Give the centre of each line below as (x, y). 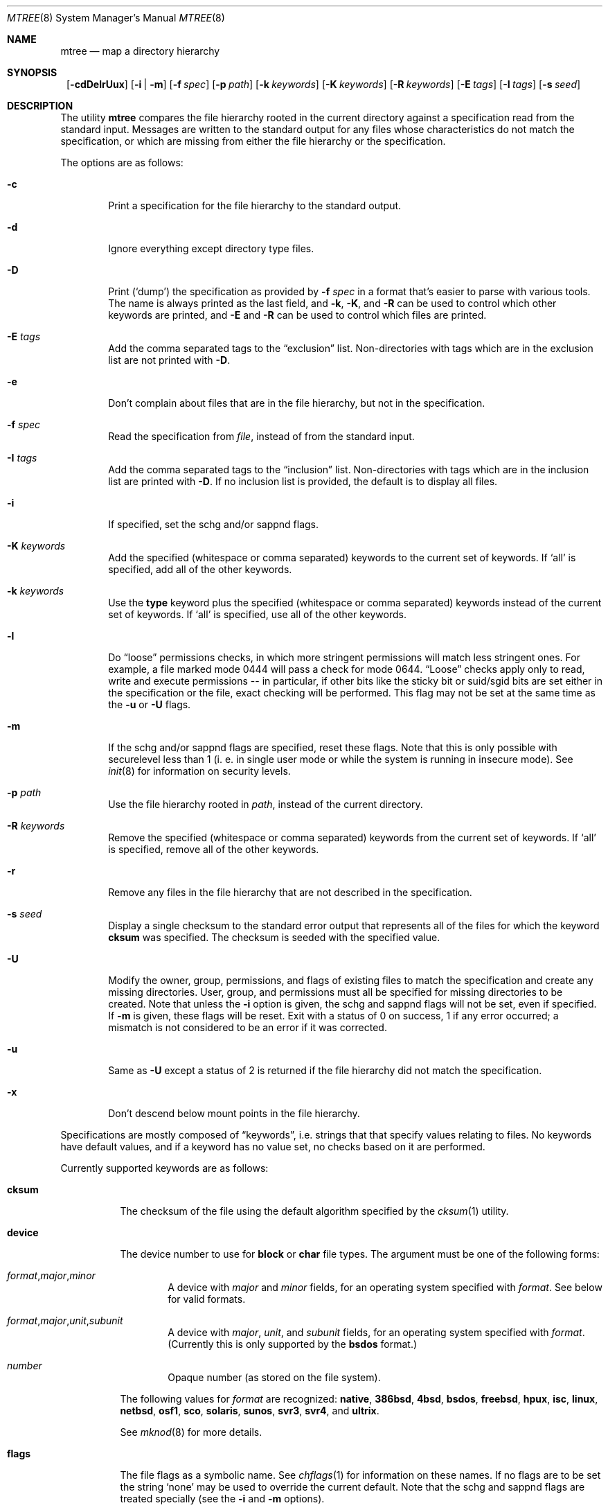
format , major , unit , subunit (65, 1320)
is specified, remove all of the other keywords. (214, 849)
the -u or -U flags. (150, 704)
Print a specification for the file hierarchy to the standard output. (255, 205)
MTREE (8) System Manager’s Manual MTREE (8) (116, 18)
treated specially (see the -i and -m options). (222, 1499)
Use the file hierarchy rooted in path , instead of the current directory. (266, 804)
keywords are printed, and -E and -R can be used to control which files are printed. (297, 315)
